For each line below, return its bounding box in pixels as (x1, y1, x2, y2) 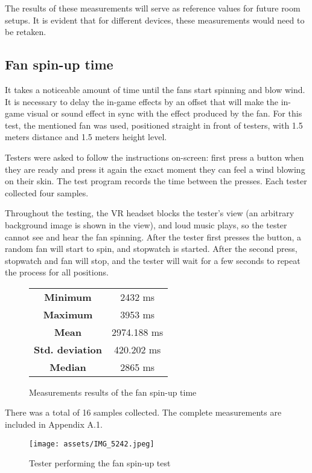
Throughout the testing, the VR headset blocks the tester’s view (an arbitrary (5, 207, 294, 219)
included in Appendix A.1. (5, 418, 103, 431)
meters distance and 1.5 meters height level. (5, 130, 167, 143)
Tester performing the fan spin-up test (29, 457, 171, 469)
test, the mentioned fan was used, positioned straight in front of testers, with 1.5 (5, 118, 303, 131)
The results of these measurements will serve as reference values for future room (5, 2, 301, 14)
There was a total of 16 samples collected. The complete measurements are (5, 406, 282, 419)
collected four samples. (5, 186, 89, 199)
